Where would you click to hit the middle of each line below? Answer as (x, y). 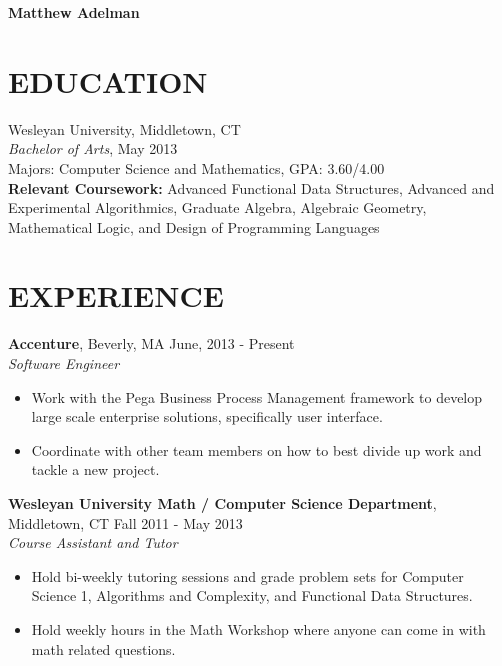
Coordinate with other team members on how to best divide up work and (256, 449)
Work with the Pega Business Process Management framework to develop (257, 396)
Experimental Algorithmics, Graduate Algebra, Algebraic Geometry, (217, 207)
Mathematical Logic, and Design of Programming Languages (194, 226)
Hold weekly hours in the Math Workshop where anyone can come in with (258, 628)
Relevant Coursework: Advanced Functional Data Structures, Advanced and (251, 187)
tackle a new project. (95, 469)
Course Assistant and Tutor (93, 542)
